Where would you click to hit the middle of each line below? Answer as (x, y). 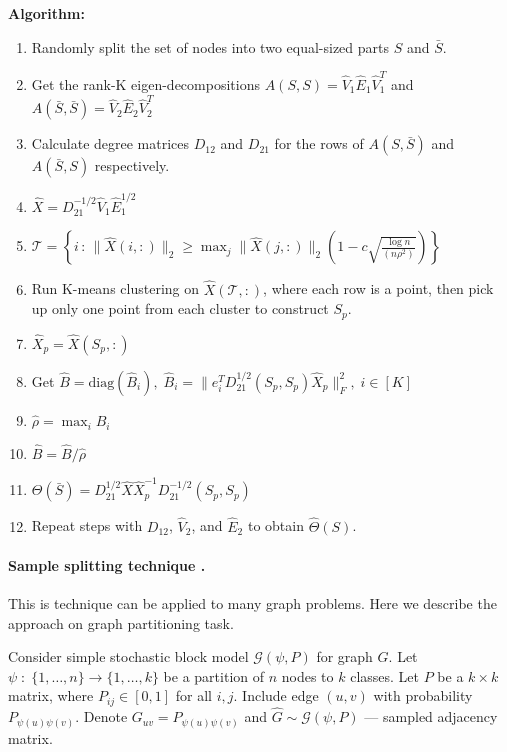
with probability (423, 695)
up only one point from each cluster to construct (180, 308)
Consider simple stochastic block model (128, 656)
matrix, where (51, 695)
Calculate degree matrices (110, 143)
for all (194, 695)
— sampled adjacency (431, 716)
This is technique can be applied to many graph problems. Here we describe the (252, 603)
